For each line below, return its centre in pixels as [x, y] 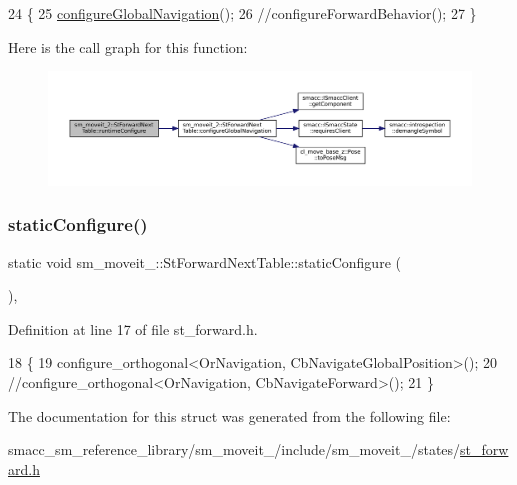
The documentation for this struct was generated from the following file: [229, 415]
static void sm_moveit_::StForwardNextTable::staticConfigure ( [204, 261]
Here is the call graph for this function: [128, 46]
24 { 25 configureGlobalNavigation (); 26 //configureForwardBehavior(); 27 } [242, 13]
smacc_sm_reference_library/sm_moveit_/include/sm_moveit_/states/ [234, 449]
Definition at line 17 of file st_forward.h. [133, 328]
